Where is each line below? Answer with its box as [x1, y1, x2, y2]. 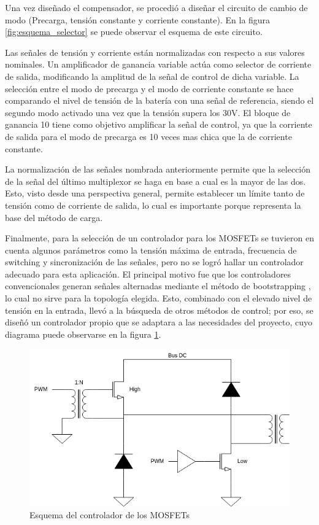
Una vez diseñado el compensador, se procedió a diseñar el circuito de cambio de [5, 1, 308, 14]
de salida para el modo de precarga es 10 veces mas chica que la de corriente [5, 130, 292, 142]
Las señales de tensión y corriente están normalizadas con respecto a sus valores [5, 45, 305, 58]
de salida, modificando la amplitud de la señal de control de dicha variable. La [5, 69, 299, 82]
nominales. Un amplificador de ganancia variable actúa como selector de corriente [5, 58, 312, 71]
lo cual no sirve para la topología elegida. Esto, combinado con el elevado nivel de [5, 292, 312, 305]
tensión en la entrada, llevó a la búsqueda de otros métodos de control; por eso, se [5, 303, 313, 316]
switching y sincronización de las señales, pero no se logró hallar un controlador [5, 255, 304, 268]
